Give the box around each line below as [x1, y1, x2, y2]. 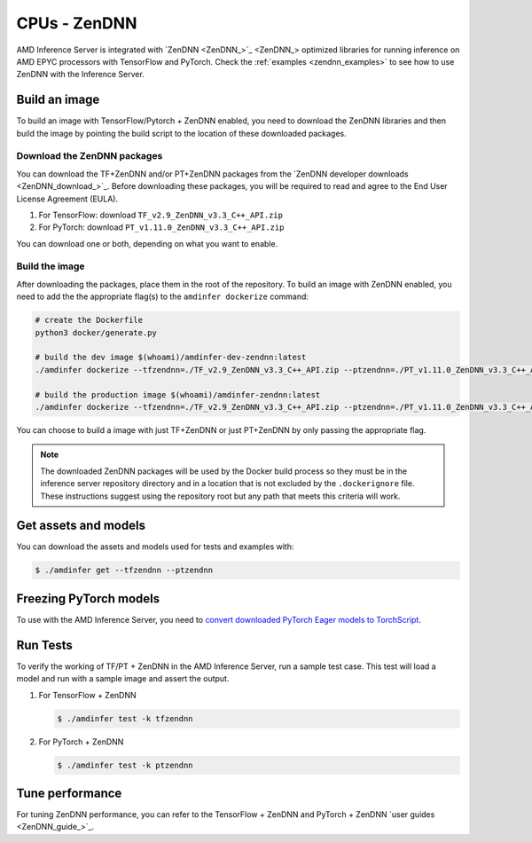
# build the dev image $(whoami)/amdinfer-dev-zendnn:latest [35, 352, 307, 363]
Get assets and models [16, 518, 146, 533]
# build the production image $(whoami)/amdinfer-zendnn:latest [35, 390, 321, 399]
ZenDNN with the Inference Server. [16, 69, 145, 80]
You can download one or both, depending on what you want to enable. [16, 238, 278, 248]
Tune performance [16, 785, 122, 800]
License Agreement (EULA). [16, 193, 119, 204]
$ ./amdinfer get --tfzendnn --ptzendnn [35, 565, 213, 576]
